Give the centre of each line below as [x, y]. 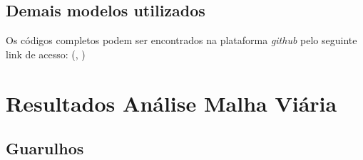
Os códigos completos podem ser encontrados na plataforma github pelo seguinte [181, 40]
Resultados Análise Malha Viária [172, 103]
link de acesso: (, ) [46, 54]
